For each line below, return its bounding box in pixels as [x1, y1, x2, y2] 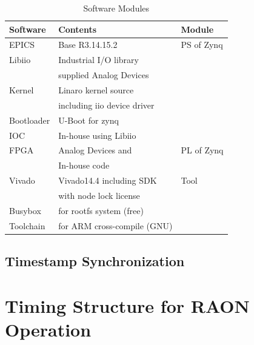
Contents [58, 22, 97, 35]
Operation [5, 317, 92, 341]
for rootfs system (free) [58, 204, 144, 216]
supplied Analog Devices [58, 69, 149, 81]
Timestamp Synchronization [5, 252, 185, 270]
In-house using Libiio [58, 129, 136, 141]
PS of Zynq [181, 38, 223, 51]
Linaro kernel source [58, 83, 134, 96]
